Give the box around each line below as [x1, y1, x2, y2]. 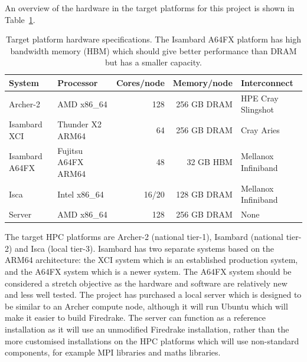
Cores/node [116, 76, 165, 88]
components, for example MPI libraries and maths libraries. [5, 346, 221, 358]
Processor [57, 76, 98, 88]
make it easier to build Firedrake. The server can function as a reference [5, 311, 266, 324]
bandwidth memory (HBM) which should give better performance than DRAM [10, 44, 297, 57]
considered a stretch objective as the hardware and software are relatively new [5, 277, 288, 289]
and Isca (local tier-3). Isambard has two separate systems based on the [15, 242, 275, 254]
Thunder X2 [57, 118, 102, 130]
